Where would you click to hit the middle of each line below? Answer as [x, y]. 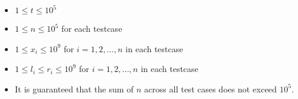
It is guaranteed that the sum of [74, 88]
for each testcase [92, 28]
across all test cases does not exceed [211, 88]
